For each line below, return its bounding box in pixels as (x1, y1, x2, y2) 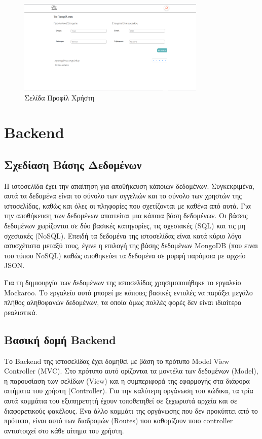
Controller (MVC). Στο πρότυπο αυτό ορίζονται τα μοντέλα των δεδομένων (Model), (4, 365, 258, 376)
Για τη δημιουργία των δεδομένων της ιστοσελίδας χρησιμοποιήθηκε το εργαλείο (4, 277, 241, 288)
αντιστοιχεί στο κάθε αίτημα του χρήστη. (4, 425, 124, 435)
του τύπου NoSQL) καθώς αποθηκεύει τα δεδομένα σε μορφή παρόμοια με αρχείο (4, 250, 246, 260)
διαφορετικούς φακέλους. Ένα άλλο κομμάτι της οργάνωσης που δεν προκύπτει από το (4, 405, 258, 416)
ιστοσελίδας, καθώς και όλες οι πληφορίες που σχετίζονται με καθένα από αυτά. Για (4, 200, 251, 211)
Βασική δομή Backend (4, 331, 116, 347)
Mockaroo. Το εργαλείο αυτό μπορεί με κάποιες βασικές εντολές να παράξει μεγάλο (4, 287, 253, 297)
